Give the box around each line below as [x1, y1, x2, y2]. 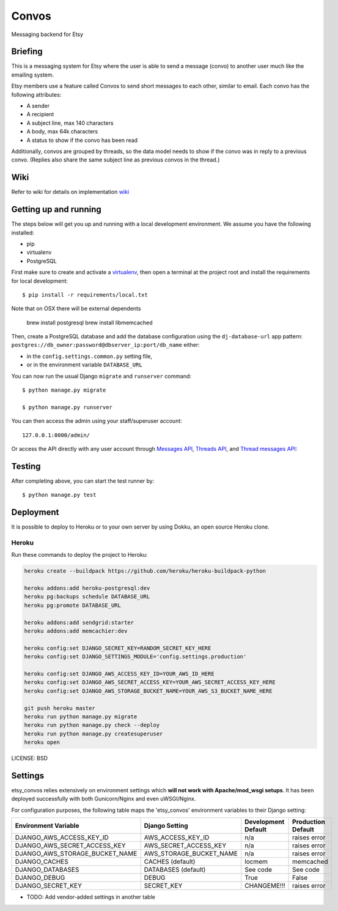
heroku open [24, 739, 61, 746]
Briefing [11, 46, 43, 57]
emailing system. [11, 71, 54, 78]
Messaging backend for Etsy [11, 31, 84, 38]
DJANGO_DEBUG [15, 874, 65, 882]
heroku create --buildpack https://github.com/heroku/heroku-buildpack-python [24, 568, 266, 574]
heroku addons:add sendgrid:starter [24, 619, 134, 626]
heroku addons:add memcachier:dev [24, 628, 128, 634]
